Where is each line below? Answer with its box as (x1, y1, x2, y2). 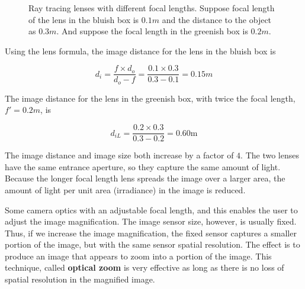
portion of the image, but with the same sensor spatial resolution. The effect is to (5, 238, 300, 251)
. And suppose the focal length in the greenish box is (56, 25, 248, 37)
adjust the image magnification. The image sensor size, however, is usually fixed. (5, 215, 297, 228)
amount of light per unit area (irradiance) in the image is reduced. (5, 183, 246, 196)
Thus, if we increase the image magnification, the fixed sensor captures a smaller (5, 226, 297, 239)
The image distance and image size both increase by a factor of (5, 149, 234, 161)
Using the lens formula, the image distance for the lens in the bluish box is (5, 44, 276, 57)
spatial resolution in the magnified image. (5, 273, 155, 285)
